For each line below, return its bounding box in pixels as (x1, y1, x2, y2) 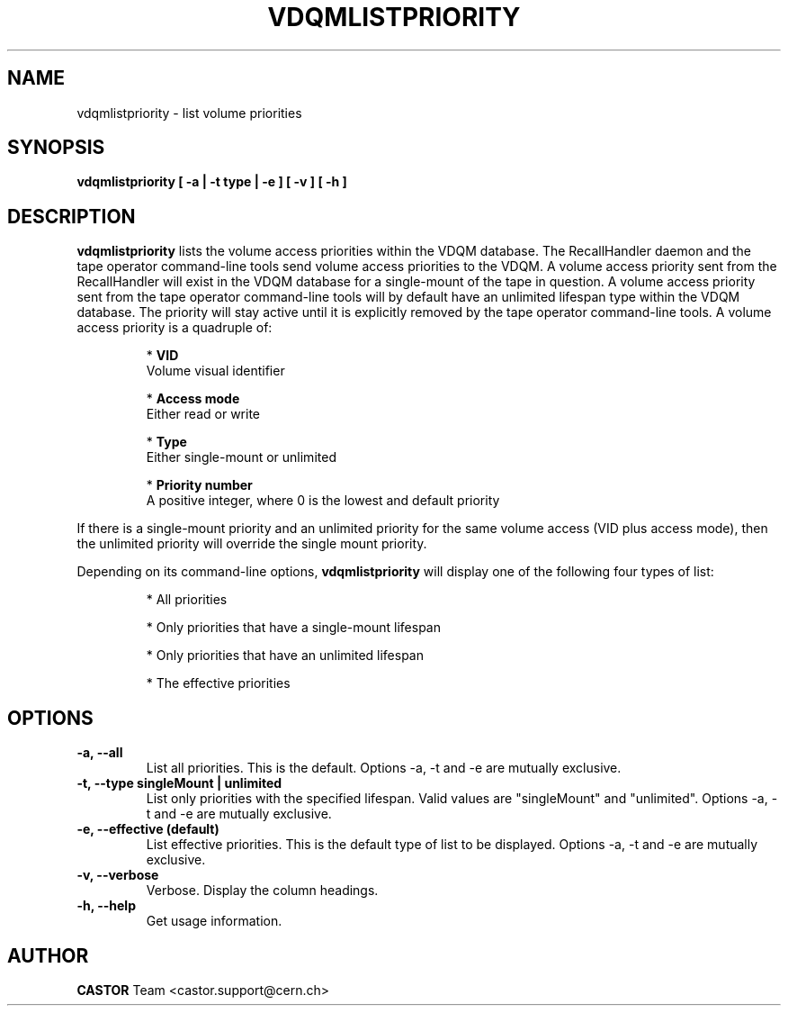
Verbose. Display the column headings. (146, 882, 379, 899)
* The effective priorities (146, 675, 291, 692)
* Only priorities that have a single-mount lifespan (146, 620, 441, 636)
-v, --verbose (76, 867, 159, 883)
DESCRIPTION (7, 204, 136, 228)
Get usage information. (146, 913, 282, 929)
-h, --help (76, 898, 136, 914)
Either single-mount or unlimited (146, 449, 336, 466)
